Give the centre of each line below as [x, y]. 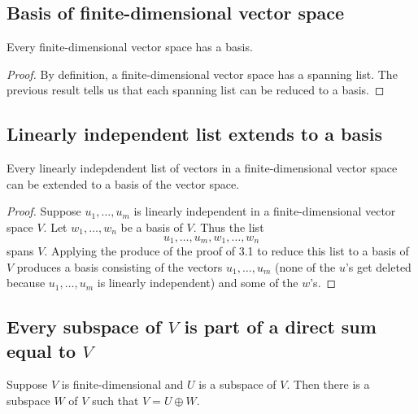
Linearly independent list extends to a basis [194, 134]
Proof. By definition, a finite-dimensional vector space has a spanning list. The [202, 74]
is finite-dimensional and [122, 384]
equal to [41, 350]
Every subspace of [84, 327]
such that [115, 400]
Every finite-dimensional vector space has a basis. [130, 47]
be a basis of [152, 227]
